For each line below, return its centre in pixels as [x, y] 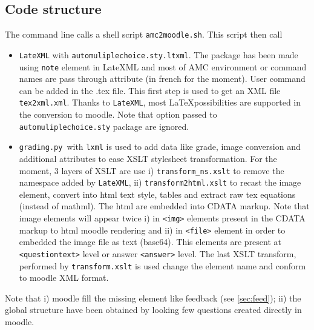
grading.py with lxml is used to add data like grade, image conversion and [160, 146]
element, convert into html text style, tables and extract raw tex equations [157, 194]
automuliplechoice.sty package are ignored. [104, 126]
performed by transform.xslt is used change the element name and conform [162, 265]
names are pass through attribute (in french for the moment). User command [162, 79]
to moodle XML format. [64, 278]
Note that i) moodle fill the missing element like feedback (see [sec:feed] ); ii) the [153, 298]
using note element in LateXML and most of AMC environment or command [163, 66]
